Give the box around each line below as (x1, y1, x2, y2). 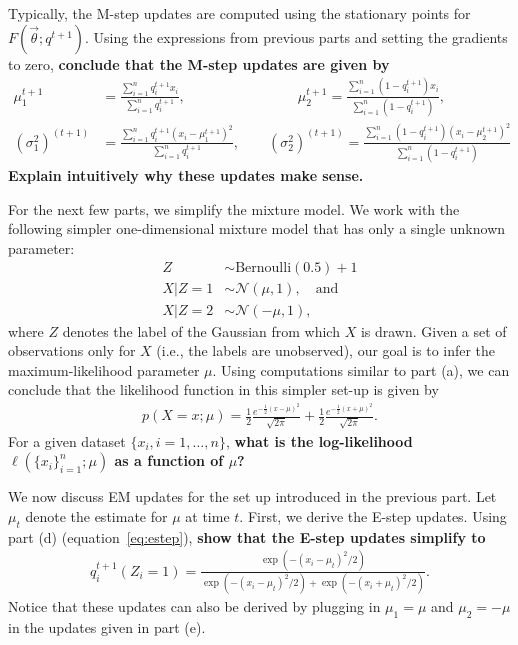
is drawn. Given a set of (360, 320, 507, 341)
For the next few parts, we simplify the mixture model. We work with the (8, 198, 460, 219)
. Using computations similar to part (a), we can (212, 359, 510, 380)
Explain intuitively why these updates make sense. (8, 165, 364, 186)
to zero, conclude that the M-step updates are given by (8, 53, 390, 74)
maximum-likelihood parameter (8, 359, 200, 380)
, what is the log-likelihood (225, 430, 413, 451)
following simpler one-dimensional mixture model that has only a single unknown (8, 218, 506, 239)
